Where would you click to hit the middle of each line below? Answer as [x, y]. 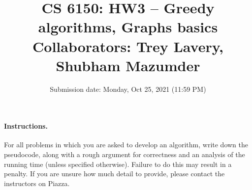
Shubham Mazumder [128, 65]
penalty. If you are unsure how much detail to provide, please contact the [114, 174]
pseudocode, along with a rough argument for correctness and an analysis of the [125, 154]
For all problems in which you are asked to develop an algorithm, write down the [126, 145]
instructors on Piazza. [37, 183]
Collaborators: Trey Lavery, [128, 46]
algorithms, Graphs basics [128, 27]
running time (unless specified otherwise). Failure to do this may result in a [118, 164]
